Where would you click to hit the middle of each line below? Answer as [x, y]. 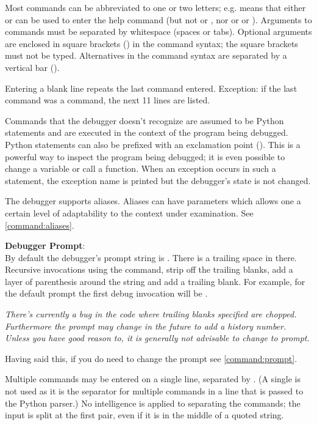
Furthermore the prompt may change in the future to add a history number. [146, 326]
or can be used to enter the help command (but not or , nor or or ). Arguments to [158, 19]
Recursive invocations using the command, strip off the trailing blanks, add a [149, 269]
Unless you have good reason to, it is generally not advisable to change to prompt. [157, 338]
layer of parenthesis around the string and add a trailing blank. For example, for [155, 281]
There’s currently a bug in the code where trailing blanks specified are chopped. [151, 314]
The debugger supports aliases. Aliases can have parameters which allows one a [153, 201]
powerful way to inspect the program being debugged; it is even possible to [145, 156]
